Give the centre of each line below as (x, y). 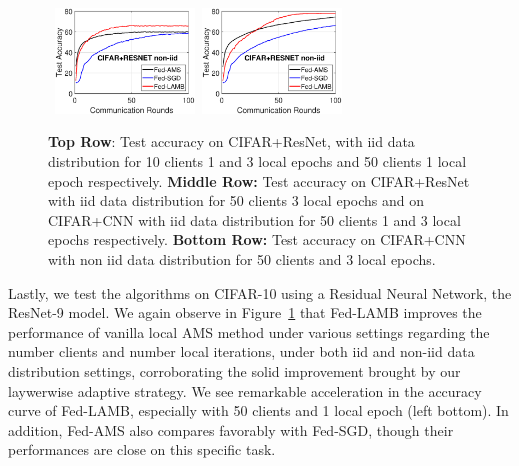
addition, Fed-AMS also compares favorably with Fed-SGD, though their (231, 429)
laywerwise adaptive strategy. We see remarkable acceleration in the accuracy (245, 390)
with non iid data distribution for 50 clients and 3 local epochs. (242, 259)
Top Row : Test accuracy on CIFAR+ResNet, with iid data (231, 141)
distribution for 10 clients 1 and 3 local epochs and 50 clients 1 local (257, 161)
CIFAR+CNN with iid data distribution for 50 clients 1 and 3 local (254, 219)
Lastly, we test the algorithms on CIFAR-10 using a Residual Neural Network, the (260, 292)
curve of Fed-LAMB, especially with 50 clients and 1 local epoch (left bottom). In (258, 410)
